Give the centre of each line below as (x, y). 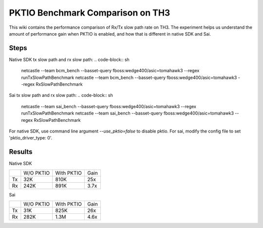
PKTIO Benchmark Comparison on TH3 (90, 13)
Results (21, 152)
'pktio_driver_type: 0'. (31, 138)
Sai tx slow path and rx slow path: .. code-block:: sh (61, 95)
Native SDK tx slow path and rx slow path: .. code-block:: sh (69, 59)
